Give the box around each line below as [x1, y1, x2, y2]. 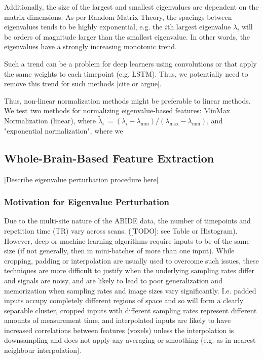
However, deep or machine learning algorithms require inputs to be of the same [4, 235, 250, 246]
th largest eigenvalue [167, 21, 231, 32]
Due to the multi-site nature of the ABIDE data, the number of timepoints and [4, 215, 251, 226]
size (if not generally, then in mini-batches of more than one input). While [4, 245, 235, 256]
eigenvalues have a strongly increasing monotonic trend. [4, 41, 177, 52]
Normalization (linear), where [4, 115, 96, 126]
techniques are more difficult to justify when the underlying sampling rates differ [4, 265, 255, 276]
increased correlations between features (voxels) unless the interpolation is [4, 324, 234, 335]
